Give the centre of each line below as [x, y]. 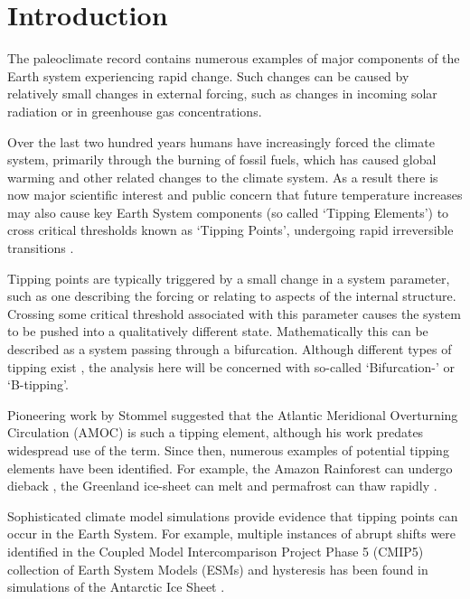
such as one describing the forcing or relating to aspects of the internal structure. [232, 296]
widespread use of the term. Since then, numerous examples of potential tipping [228, 450]
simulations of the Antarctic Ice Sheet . [116, 587]
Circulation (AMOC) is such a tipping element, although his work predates [216, 432]
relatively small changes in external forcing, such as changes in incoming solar [222, 94]
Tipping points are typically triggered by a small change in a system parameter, [229, 278]
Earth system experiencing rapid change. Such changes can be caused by [208, 75]
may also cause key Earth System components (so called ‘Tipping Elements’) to [228, 212]
